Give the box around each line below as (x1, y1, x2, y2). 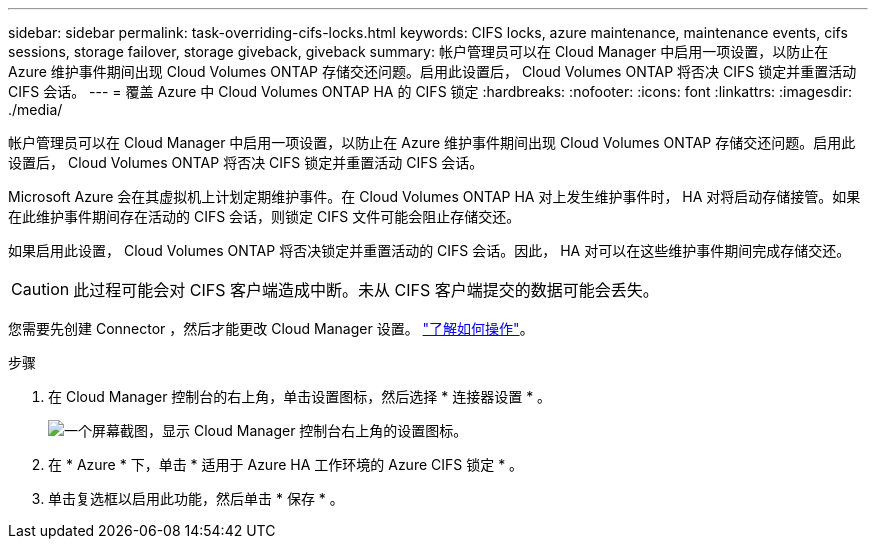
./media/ (8, 101, 63, 118)
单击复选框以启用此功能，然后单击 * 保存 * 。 (48, 490, 344, 507)
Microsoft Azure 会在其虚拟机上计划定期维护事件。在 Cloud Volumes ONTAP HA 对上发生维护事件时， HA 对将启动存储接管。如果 (8, 188, 861, 205)
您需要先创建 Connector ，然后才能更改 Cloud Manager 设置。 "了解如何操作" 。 (8, 320, 534, 337)
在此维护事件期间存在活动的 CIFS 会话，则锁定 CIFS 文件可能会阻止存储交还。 (8, 208, 521, 225)
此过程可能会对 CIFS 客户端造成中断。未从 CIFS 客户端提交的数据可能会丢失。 (73, 280, 659, 300)
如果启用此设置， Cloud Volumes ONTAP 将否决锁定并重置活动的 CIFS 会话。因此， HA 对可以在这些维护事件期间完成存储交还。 (8, 242, 851, 259)
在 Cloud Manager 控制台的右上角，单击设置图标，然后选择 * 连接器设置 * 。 (48, 388, 552, 405)
